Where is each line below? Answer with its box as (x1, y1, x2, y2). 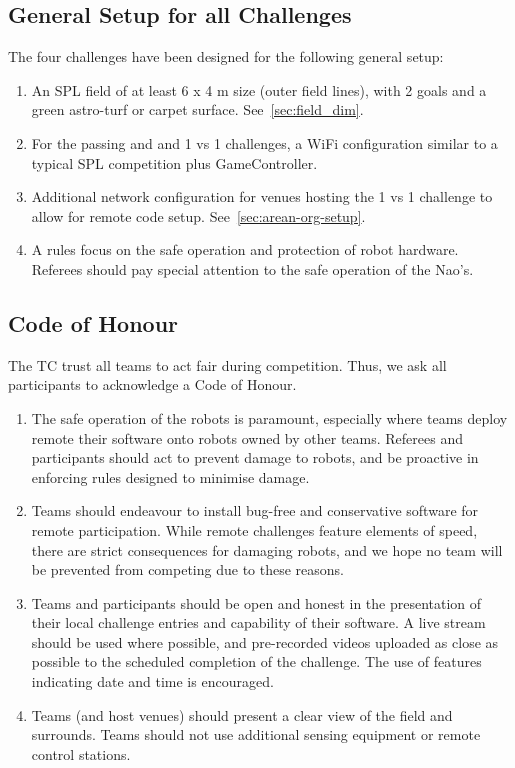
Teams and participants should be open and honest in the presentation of (31, 592, 482, 613)
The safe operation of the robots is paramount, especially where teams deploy (31, 407, 508, 428)
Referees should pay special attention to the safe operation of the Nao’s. (31, 258, 474, 279)
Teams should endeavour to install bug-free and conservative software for (31, 500, 479, 521)
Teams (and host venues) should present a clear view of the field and (31, 704, 453, 725)
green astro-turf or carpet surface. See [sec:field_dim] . (31, 99, 364, 120)
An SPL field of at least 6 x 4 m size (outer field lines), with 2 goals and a (31, 79, 487, 100)
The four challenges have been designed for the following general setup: (8, 46, 444, 67)
